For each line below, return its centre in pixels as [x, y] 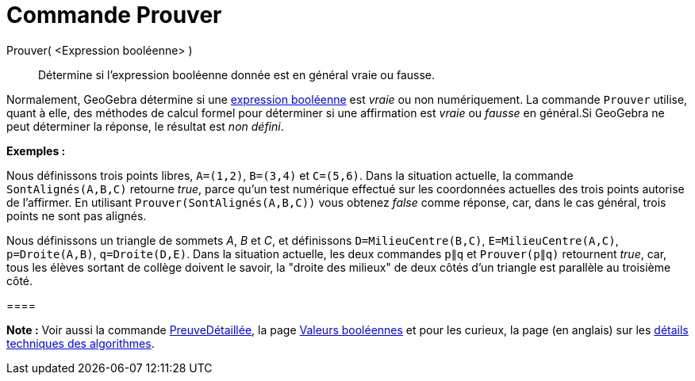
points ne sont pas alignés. [77, 215]
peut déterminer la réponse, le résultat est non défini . [145, 126]
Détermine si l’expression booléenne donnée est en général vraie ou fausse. [237, 74]
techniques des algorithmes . [81, 343]
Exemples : [36, 150]
